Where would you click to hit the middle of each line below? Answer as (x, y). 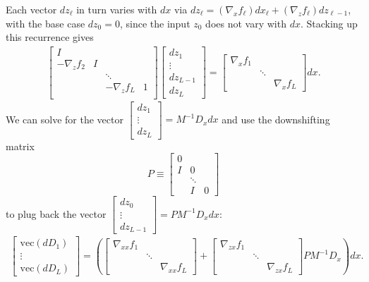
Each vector (31, 9)
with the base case (46, 23)
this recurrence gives (50, 37)
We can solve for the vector (65, 119)
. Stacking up (329, 23)
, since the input (155, 23)
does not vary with (246, 23)
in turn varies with (117, 9)
